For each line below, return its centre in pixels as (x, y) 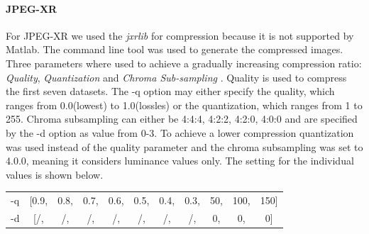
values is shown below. (55, 174)
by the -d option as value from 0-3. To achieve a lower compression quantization (180, 132)
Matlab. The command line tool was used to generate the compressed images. (175, 49)
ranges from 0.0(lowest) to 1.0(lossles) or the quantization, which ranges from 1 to (184, 105)
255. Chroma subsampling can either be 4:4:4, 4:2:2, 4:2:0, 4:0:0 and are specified (182, 119)
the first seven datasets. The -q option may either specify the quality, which (170, 91)
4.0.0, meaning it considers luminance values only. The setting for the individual (180, 161)
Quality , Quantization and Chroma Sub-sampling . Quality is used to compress (176, 77)
